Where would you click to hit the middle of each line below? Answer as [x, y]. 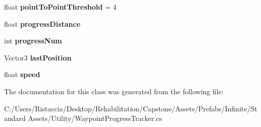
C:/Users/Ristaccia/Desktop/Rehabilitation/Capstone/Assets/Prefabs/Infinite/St [131, 108]
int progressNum [33, 41]
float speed [22, 74]
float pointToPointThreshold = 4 [60, 7]
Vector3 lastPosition [38, 57]
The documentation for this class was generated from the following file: [114, 91]
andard [15, 118]
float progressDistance [42, 23]
